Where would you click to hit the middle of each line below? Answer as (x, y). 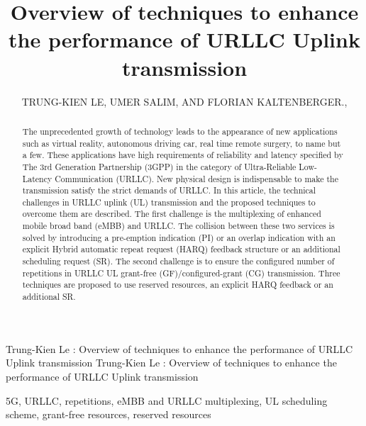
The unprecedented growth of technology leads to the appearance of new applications (180, 131)
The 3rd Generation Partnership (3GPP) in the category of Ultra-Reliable (159, 166)
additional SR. (49, 297)
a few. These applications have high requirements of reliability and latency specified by (183, 155)
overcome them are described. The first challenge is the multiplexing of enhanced (172, 214)
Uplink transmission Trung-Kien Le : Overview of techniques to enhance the (171, 363)
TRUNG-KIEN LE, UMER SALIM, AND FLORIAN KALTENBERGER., (184, 101)
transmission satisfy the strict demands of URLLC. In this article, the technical (169, 190)
